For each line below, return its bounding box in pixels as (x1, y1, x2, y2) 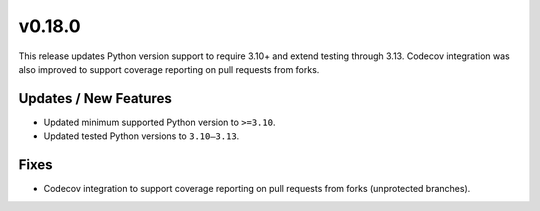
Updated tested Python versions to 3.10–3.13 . (43, 130, 240, 142)
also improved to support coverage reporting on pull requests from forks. (18, 63, 320, 75)
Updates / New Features (18, 90, 172, 107)
